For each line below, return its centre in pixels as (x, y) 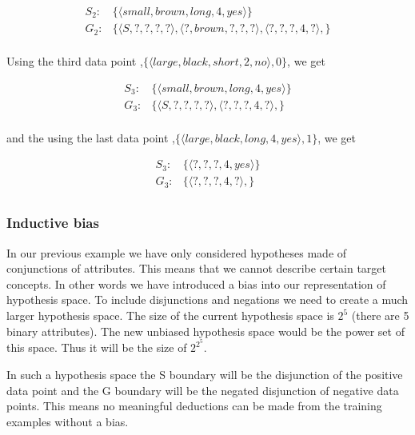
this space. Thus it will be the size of (97, 347)
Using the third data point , (75, 61)
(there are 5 (380, 315)
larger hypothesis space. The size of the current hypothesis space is (170, 315)
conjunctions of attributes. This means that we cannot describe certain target (196, 268)
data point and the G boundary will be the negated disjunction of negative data (203, 390)
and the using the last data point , (91, 137)
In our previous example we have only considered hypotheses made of (177, 252)
